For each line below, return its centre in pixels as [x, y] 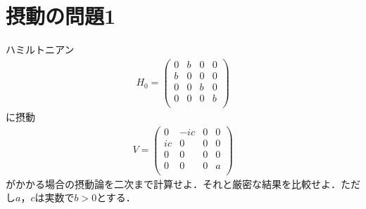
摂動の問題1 [61, 16]
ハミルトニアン [40, 49]
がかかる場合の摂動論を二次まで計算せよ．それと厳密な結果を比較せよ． [173, 183]
